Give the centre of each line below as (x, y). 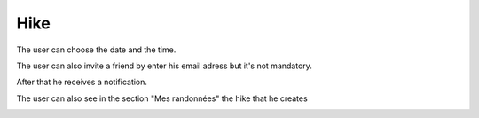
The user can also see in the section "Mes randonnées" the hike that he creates (162, 98)
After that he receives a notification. (82, 82)
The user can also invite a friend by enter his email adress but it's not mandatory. (164, 66)
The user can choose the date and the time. (96, 50)
